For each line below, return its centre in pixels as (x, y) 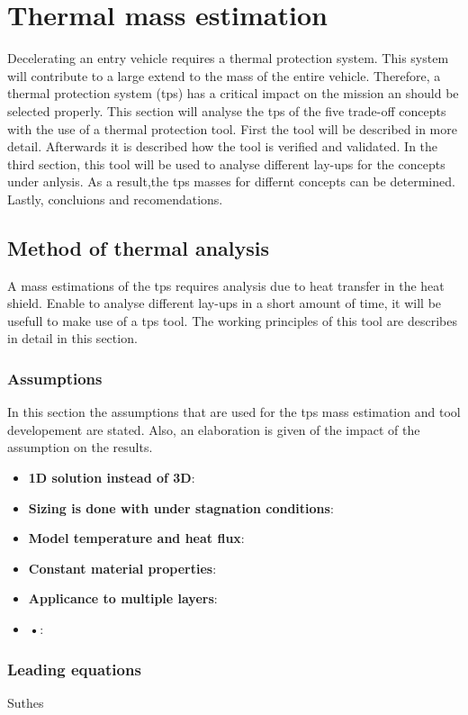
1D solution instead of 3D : (112, 478)
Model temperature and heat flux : (136, 538)
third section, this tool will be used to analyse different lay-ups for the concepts (226, 163)
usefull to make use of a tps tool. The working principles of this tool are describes (233, 320)
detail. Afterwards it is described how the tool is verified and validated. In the (223, 146)
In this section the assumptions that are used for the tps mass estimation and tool (234, 412)
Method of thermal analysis (139, 247)
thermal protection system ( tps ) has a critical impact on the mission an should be (233, 93)
